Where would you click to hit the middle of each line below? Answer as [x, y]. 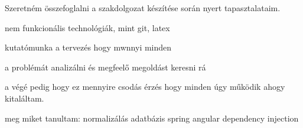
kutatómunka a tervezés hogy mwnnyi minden [88, 47]
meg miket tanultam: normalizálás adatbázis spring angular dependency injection [152, 118]
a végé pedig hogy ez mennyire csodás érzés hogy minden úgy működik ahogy [145, 87]
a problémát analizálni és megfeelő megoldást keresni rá [105, 67]
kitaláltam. [25, 98]
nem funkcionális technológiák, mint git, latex [87, 27]
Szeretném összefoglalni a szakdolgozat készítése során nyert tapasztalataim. [143, 8]
